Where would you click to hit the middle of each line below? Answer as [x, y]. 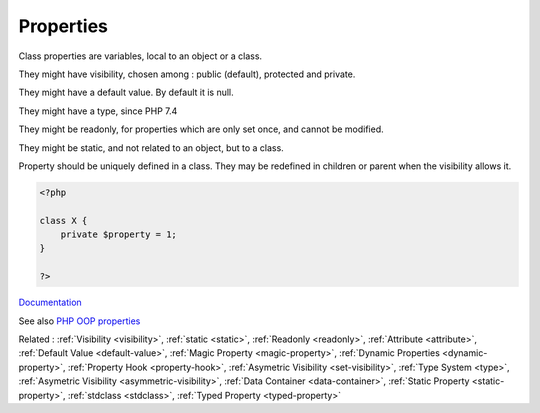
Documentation [50, 302]
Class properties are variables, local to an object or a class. [140, 56]
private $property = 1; [118, 234]
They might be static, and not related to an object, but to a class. [151, 147]
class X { [63, 220]
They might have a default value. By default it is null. [126, 92]
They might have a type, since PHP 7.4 [98, 111]
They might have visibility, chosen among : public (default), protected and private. [187, 74]
